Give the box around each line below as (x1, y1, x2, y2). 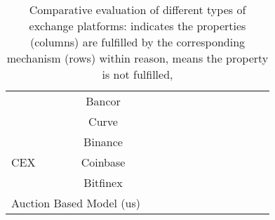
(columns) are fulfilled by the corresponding (29, 34, 246, 50)
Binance (83, 134, 123, 150)
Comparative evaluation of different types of (29, 1, 246, 18)
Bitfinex (83, 174, 123, 190)
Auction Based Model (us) (11, 195, 140, 211)
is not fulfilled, (102, 66, 173, 82)
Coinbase (81, 154, 126, 170)
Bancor (86, 93, 121, 109)
